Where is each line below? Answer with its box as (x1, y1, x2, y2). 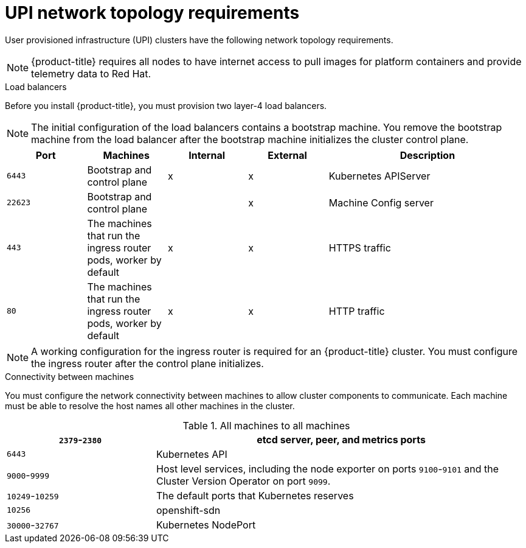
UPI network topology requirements (5, 2, 300, 23)
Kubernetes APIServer (328, 169, 431, 182)
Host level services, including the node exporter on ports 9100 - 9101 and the (156, 462, 499, 475)
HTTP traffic (328, 304, 385, 317)
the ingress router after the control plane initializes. (31, 357, 264, 370)
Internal (189, 149, 226, 161)
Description (400, 149, 455, 161)
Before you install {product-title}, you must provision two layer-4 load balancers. (5, 100, 327, 111)
